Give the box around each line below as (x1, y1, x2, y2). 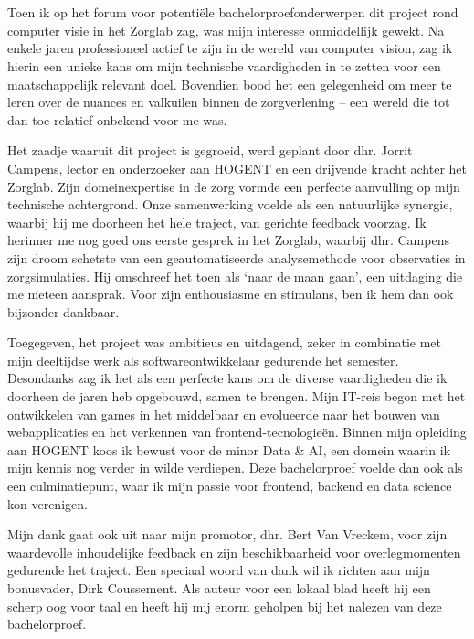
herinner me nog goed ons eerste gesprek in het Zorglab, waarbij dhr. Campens (7, 230, 449, 250)
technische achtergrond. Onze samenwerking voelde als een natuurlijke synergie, (7, 195, 453, 214)
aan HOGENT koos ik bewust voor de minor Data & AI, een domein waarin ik (7, 440, 450, 459)
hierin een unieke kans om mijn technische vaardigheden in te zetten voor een (7, 56, 441, 75)
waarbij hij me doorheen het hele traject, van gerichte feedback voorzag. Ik (7, 212, 427, 231)
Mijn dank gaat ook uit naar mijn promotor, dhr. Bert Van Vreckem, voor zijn (7, 525, 448, 544)
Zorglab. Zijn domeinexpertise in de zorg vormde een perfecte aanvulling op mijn (7, 176, 460, 196)
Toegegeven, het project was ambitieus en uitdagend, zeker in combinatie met (7, 333, 442, 352)
